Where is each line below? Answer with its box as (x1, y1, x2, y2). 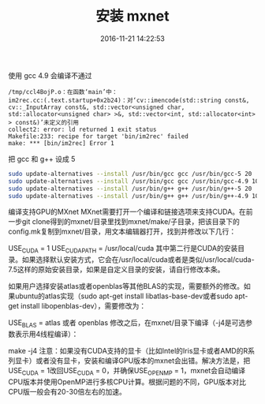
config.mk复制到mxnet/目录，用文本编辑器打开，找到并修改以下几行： (8, 226, 237, 237)
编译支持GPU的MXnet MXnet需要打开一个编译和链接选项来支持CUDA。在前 (8, 207, 254, 217)
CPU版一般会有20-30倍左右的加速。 (8, 387, 126, 396)
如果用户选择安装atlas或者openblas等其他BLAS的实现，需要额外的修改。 (8, 282, 244, 291)
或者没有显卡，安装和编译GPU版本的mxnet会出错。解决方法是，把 (35, 356, 251, 365)
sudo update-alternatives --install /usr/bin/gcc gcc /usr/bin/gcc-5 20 (8, 170, 252, 178)
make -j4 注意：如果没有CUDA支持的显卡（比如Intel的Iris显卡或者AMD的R (8, 346, 248, 356)
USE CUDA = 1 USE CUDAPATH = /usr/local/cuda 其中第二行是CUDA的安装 (8, 244, 238, 255)
